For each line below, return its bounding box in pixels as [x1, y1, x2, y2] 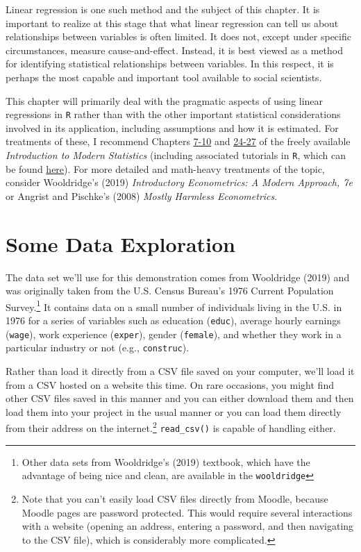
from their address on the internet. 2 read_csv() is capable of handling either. [6, 419, 336, 435]
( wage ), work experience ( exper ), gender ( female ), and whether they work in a [6, 326, 342, 341]
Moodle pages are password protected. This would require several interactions [22, 505, 353, 519]
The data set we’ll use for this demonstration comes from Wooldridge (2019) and [6, 269, 350, 284]
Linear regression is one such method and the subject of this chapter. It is [6, 2, 320, 16]
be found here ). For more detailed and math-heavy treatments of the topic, [6, 161, 325, 176]
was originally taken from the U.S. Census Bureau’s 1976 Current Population [6, 283, 334, 298]
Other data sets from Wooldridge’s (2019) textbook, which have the [22, 454, 310, 469]
